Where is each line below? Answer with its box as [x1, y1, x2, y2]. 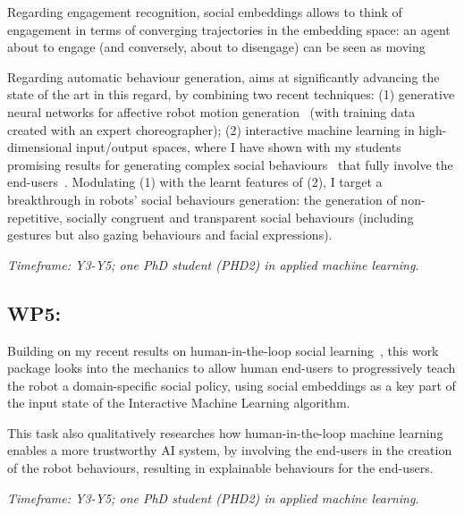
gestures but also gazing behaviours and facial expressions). [7, 225, 333, 244]
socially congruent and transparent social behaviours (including [66, 207, 414, 226]
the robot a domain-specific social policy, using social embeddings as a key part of [7, 375, 456, 394]
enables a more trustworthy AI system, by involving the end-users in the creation [7, 441, 452, 459]
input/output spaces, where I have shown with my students [76, 138, 401, 156]
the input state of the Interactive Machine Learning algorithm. [7, 393, 350, 412]
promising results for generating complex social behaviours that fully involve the [7, 155, 453, 173]
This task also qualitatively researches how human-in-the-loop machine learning [7, 423, 443, 442]
